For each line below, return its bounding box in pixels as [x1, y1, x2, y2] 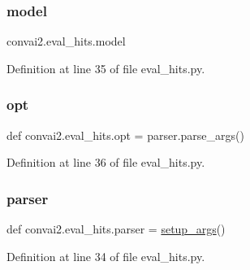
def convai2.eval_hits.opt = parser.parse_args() [6, 126, 244, 143]
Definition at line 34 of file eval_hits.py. [6, 247, 205, 264]
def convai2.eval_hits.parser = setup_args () [6, 220, 226, 237]
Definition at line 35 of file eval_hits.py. [6, 59, 205, 76]
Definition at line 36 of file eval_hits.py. [6, 154, 205, 171]
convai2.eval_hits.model [6, 33, 126, 50]
